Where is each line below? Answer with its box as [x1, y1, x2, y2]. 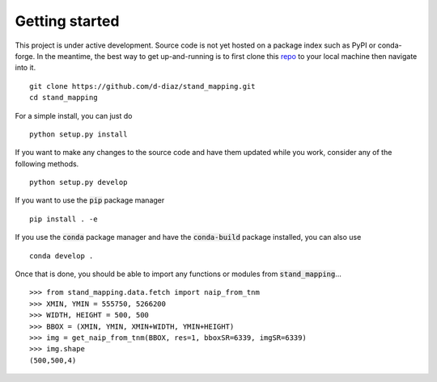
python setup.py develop [29, 178, 128, 187]
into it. [15, 63, 36, 73]
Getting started [15, 12, 120, 30]
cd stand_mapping [29, 93, 98, 103]
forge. [15, 51, 36, 61]
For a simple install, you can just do [15, 111, 133, 120]
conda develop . [29, 251, 94, 260]
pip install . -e [29, 214, 98, 224]
